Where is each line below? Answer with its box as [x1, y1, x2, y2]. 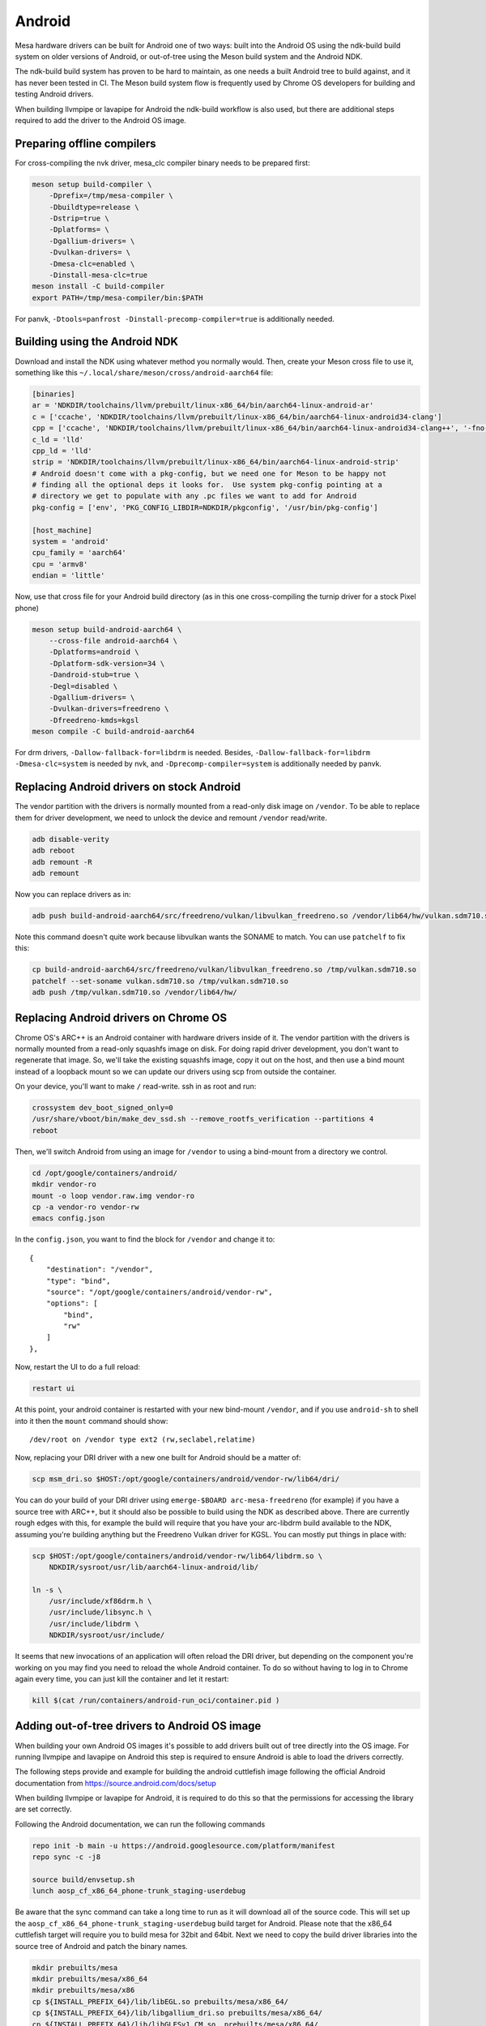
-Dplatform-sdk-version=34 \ [49, 659, 165, 668]
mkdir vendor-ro [32, 1180, 97, 1189]
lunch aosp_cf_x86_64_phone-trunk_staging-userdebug [32, 1887, 246, 1896]
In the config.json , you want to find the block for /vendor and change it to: [15, 1234, 275, 1244]
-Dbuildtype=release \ [49, 203, 139, 212]
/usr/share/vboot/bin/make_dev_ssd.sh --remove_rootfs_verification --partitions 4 [32, 1114, 374, 1124]
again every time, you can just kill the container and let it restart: [15, 1674, 229, 1684]
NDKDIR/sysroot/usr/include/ [49, 1631, 165, 1640]
